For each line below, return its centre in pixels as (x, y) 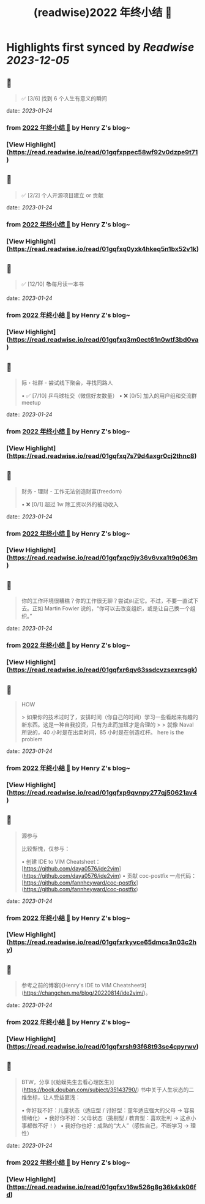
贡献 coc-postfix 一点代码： (162, 875)
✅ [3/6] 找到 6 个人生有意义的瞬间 (64, 98)
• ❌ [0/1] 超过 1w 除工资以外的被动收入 (70, 504)
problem (32, 739)
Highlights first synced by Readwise (100, 47)
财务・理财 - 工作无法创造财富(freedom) (72, 491)
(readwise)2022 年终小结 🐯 (103, 13)
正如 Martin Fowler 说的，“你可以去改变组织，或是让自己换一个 (111, 608)
